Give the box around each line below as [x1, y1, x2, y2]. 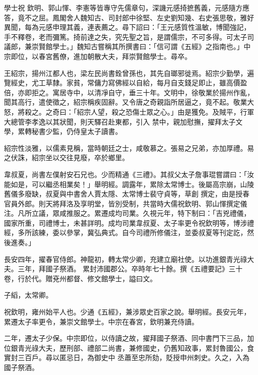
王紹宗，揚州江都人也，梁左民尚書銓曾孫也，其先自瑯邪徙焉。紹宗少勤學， [4, 67, 247, 78]
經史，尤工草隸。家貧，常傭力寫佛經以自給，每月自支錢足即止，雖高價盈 [10, 77, 247, 88]
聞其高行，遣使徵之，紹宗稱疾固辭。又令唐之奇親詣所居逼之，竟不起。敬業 [4, 97, 247, 107]
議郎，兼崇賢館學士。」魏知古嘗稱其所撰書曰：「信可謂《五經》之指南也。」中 [4, 41, 251, 52]
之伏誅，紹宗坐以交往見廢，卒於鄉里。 [4, 152, 129, 163]
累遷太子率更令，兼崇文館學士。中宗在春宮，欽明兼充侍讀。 [4, 316, 198, 326]
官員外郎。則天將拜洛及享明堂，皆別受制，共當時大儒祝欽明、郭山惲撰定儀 [4, 198, 247, 208]
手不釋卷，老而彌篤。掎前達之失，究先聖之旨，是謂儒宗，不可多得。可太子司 [4, 31, 254, 42]
